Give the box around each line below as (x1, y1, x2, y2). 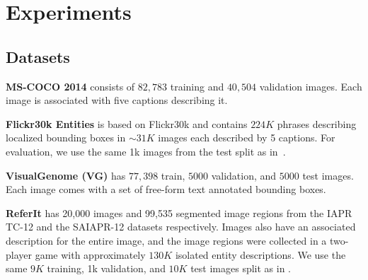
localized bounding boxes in (6, 130, 126, 145)
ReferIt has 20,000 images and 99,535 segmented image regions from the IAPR (6, 205, 352, 220)
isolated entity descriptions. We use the (175, 247, 346, 262)
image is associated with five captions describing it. (6, 93, 228, 107)
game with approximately (35, 247, 146, 262)
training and (170, 78, 224, 93)
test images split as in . (190, 261, 291, 276)
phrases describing (277, 116, 357, 131)
